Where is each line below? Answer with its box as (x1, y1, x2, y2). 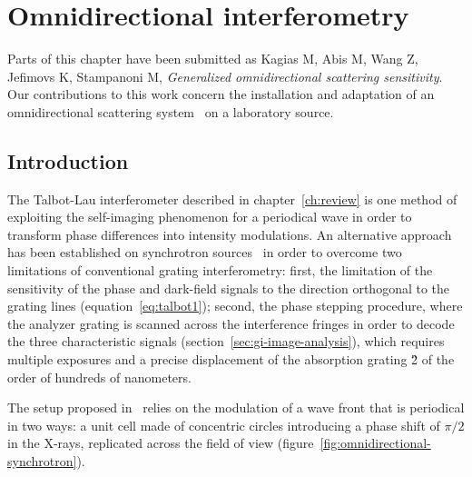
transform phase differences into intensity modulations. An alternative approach (7, 224, 452, 243)
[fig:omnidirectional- (320, 433, 431, 452)
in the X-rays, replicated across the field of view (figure (7, 433, 314, 452)
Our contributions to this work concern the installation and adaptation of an (7, 84, 435, 104)
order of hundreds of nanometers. (7, 367, 192, 386)
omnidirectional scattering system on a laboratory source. (7, 102, 334, 121)
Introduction (7, 146, 129, 174)
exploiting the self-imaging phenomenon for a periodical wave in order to (7, 207, 412, 226)
